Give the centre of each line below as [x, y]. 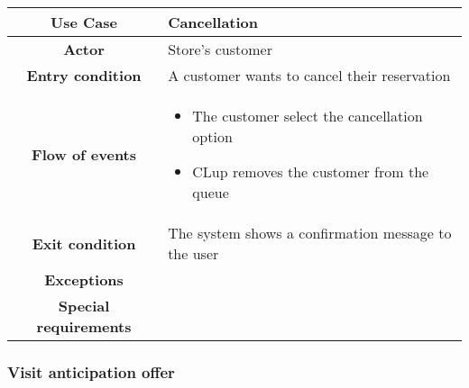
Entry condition [84, 75]
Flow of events [84, 154]
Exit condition [84, 243]
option [212, 136]
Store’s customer [220, 49]
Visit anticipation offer [91, 371]
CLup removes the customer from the [311, 171]
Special [84, 306]
